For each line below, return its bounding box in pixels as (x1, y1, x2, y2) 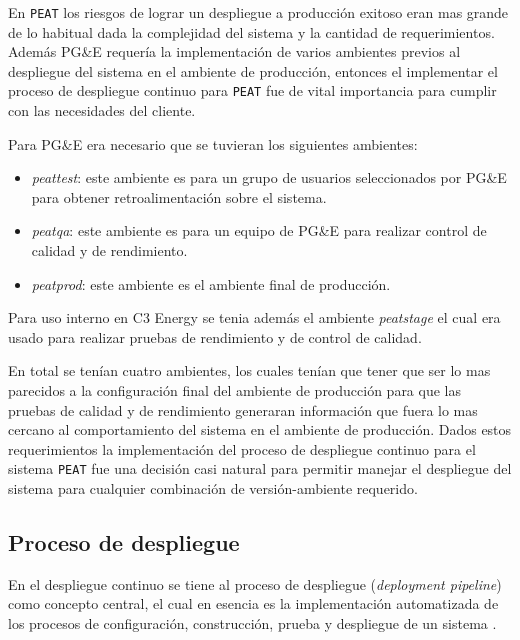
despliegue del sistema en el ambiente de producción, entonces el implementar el (8, 60, 498, 81)
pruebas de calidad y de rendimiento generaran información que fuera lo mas (8, 399, 478, 420)
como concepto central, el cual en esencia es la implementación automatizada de (8, 593, 499, 614)
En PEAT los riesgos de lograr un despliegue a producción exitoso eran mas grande (8, 2, 509, 22)
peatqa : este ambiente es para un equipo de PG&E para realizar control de (31, 220, 487, 241)
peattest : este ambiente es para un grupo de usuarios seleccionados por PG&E (31, 167, 507, 188)
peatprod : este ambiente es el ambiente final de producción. (31, 273, 391, 294)
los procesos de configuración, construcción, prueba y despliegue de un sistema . (8, 613, 497, 634)
